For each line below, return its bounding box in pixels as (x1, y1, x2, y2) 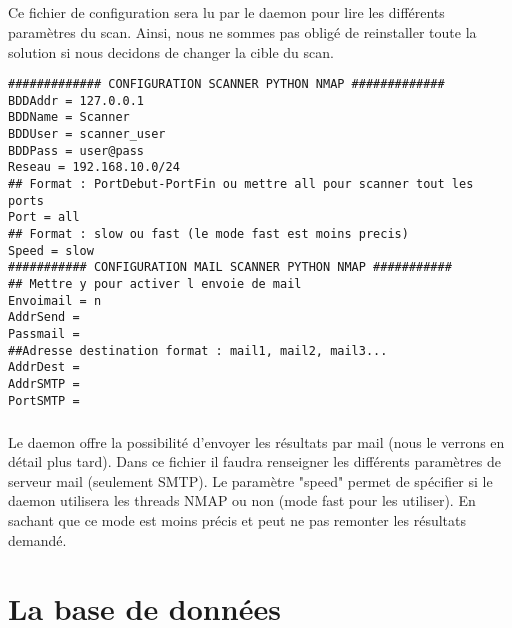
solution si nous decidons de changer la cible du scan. (8, 41, 334, 62)
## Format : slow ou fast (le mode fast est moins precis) (8, 227, 409, 242)
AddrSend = (8, 310, 80, 325)
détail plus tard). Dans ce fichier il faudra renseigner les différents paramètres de (8, 451, 501, 472)
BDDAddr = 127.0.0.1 (8, 93, 145, 108)
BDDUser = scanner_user (8, 127, 166, 142)
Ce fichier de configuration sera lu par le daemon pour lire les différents (8, 2, 445, 23)
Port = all (8, 210, 80, 225)
